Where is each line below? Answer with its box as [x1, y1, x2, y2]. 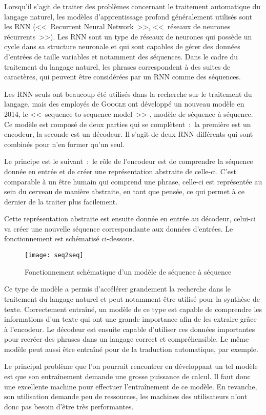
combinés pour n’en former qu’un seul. [4, 138, 125, 149]
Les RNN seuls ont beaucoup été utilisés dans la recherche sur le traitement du [4, 88, 252, 99]
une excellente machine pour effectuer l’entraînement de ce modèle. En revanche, [4, 381, 257, 391]
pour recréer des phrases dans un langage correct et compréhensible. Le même [4, 334, 249, 344]
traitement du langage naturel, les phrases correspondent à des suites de [4, 61, 231, 72]
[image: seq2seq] [25, 252, 84, 259]
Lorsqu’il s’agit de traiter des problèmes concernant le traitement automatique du [4, 1, 261, 11]
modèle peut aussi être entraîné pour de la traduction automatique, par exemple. [4, 343, 258, 354]
